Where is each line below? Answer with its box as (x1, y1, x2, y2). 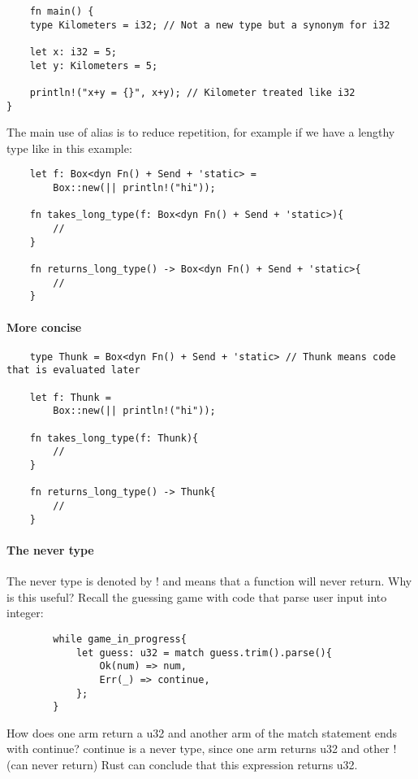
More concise (6, 318, 82, 335)
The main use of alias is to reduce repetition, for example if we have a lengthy (6, 124, 395, 141)
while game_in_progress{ (53, 633, 187, 645)
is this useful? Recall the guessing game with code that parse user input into (6, 588, 387, 605)
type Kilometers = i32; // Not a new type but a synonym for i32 (29, 19, 390, 31)
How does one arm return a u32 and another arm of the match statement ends (6, 724, 398, 741)
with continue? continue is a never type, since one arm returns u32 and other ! (6, 740, 397, 757)
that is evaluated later (6, 364, 140, 376)
